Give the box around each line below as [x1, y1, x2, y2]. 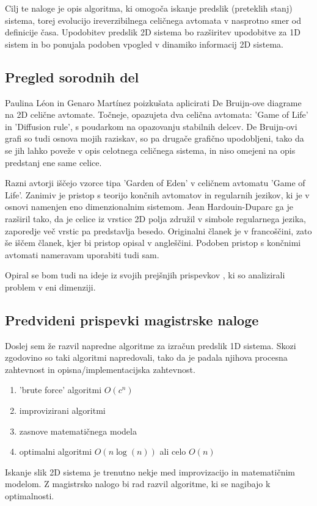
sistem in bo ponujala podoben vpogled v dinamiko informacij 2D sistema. [5, 37, 283, 50]
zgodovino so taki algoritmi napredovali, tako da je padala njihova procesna [5, 351, 288, 364]
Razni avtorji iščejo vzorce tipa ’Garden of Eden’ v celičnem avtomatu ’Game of [5, 176, 305, 189]
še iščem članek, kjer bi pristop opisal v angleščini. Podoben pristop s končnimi [5, 236, 301, 249]
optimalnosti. [5, 490, 54, 502]
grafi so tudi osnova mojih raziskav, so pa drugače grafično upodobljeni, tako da [5, 132, 304, 145]
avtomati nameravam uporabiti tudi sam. [5, 248, 159, 261]
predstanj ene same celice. [5, 156, 102, 168]
